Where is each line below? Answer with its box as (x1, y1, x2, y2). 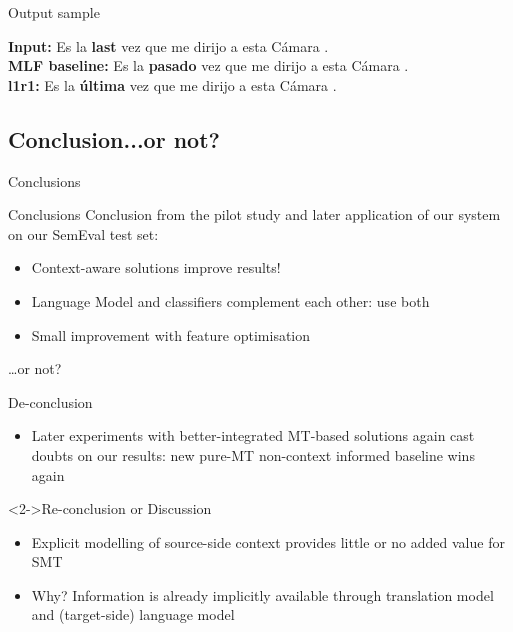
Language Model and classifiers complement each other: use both (31, 290, 430, 311)
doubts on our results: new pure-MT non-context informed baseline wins (31, 444, 475, 465)
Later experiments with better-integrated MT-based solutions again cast (31, 425, 475, 446)
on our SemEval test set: (8, 223, 159, 244)
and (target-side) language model (31, 604, 235, 625)
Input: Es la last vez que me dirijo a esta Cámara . (8, 35, 329, 56)
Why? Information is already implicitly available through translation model (31, 584, 494, 605)
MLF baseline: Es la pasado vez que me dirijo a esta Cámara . (8, 55, 409, 76)
